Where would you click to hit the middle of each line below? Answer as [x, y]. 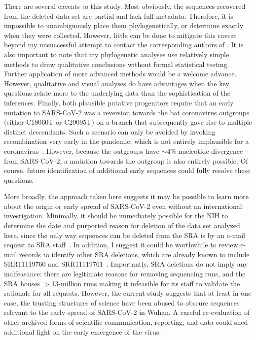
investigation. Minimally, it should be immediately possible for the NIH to [116, 216]
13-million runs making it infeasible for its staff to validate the [146, 283]
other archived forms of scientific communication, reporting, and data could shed [126, 322]
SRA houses [22, 283]
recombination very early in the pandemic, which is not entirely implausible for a [127, 141]
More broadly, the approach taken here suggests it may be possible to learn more [127, 196]
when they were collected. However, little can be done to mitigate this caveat [120, 35]
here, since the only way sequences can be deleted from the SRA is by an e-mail [125, 235]
